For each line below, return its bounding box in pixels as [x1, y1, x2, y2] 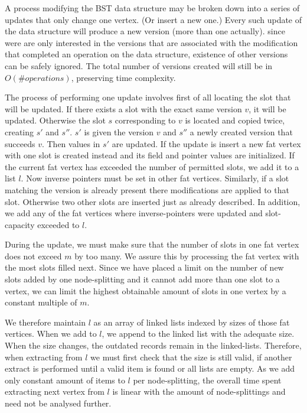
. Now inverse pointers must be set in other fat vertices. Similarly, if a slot [21, 172, 289, 184]
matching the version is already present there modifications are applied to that [5, 183, 289, 196]
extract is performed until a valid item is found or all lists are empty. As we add [5, 362, 295, 375]
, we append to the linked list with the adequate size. [102, 327, 295, 340]
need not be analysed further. [5, 397, 112, 409]
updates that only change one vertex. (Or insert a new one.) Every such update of [5, 13, 302, 25]
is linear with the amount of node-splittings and [112, 385, 286, 398]
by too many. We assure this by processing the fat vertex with [74, 249, 299, 262]
